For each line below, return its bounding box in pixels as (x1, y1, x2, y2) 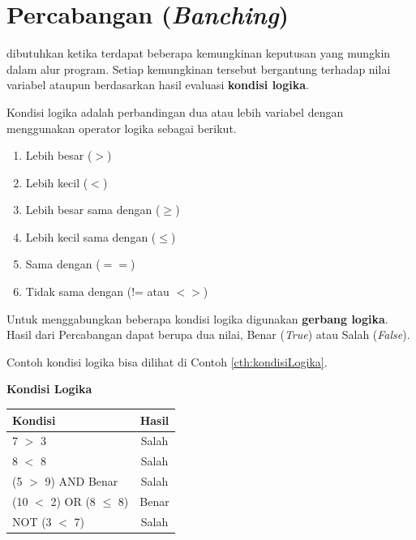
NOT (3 (12, 512, 52, 529)
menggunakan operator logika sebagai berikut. (6, 119, 237, 136)
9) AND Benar (45, 473, 118, 490)
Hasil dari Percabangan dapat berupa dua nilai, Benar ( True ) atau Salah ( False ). (6, 326, 410, 343)
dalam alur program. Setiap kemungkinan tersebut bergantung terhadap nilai (6, 60, 391, 77)
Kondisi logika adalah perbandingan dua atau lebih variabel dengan (6, 103, 344, 120)
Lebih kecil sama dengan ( (25, 228, 157, 245)
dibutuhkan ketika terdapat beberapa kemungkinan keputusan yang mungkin (6, 45, 391, 62)
